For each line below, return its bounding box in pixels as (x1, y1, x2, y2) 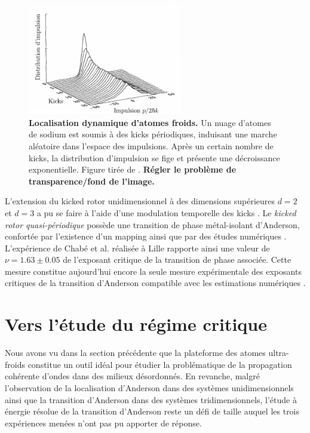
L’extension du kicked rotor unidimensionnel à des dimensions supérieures (5, 195, 275, 207)
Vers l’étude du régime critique (5, 312, 267, 336)
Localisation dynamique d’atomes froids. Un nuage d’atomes (29, 116, 271, 128)
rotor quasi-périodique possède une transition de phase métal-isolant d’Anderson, (5, 218, 300, 231)
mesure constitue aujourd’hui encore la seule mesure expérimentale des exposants (5, 265, 302, 277)
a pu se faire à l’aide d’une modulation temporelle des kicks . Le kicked (36, 206, 296, 219)
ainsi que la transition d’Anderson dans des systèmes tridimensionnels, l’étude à (5, 393, 297, 406)
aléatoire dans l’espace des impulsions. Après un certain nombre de (29, 139, 274, 152)
